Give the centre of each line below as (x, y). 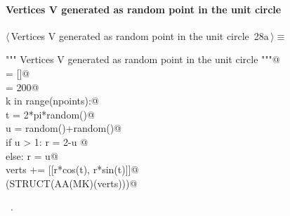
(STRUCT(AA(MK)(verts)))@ (72, 183)
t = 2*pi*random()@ (50, 114)
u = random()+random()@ (64, 128)
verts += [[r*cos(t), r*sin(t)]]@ (72, 169)
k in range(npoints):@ (52, 101)
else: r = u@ (32, 155)
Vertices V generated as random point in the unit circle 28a (140, 35)
